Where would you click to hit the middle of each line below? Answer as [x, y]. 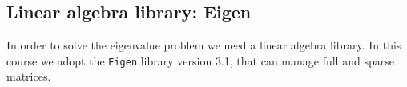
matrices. [29, 76]
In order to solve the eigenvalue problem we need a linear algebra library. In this [204, 45]
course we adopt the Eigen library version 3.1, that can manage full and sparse [200, 60]
